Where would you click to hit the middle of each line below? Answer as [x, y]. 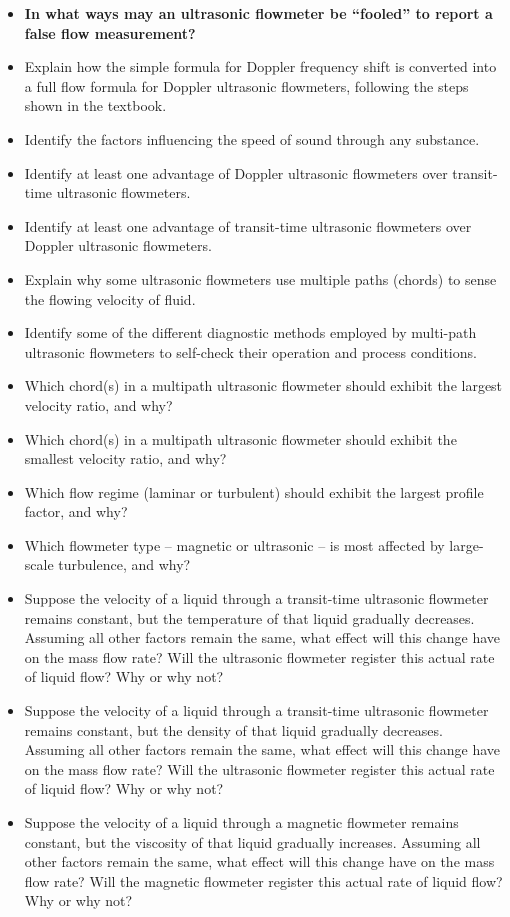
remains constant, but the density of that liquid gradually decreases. [233, 729]
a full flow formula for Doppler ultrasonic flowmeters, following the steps [246, 85]
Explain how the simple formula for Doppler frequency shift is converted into [260, 66]
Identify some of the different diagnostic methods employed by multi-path [250, 332]
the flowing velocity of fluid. [110, 298]
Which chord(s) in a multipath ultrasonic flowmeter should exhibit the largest [263, 385]
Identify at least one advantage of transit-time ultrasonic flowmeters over [248, 225]
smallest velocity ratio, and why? [125, 458]
